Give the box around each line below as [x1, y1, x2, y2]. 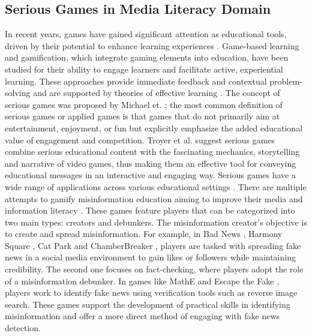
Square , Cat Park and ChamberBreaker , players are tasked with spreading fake [5, 239, 301, 251]
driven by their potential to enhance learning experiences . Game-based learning [5, 39, 299, 52]
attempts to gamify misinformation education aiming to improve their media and [5, 192, 303, 205]
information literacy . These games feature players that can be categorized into [5, 204, 295, 217]
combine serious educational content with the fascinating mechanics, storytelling [5, 145, 300, 158]
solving [5, 86, 31, 99]
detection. [5, 322, 41, 334]
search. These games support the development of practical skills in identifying [5, 298, 290, 310]
